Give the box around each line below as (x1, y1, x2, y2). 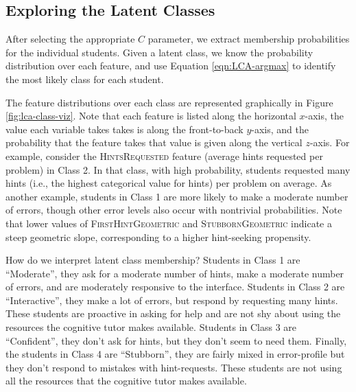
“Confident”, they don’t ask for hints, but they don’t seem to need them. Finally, (5, 333, 347, 347)
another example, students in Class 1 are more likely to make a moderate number (5, 189, 348, 203)
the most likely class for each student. (5, 71, 164, 86)
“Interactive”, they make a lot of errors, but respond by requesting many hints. (5, 292, 338, 307)
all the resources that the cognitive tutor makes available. (5, 373, 247, 388)
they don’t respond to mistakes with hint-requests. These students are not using (5, 360, 342, 374)
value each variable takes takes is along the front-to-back (5, 122, 244, 136)
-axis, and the (251, 122, 309, 136)
